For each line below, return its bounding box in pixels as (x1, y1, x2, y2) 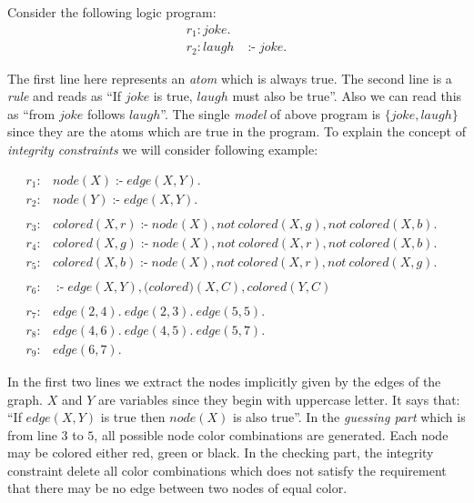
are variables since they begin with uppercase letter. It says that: (97, 389, 460, 408)
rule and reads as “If (7, 86, 122, 106)
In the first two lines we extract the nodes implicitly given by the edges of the (7, 371, 441, 390)
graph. (7, 389, 43, 408)
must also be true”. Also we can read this (232, 86, 462, 106)
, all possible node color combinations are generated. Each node (94, 425, 449, 444)
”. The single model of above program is (160, 104, 381, 123)
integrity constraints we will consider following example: (7, 139, 318, 158)
